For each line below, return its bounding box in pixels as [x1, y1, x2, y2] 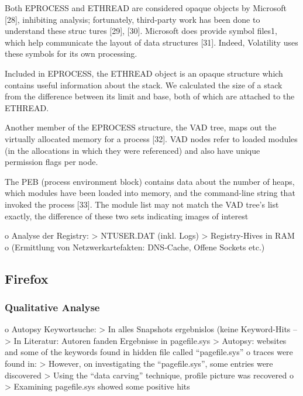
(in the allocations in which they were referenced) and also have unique [5, 144, 260, 156]
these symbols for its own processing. [5, 47, 137, 60]
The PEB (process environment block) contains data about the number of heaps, [5, 175, 295, 187]
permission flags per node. [5, 156, 98, 168]
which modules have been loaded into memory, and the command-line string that [5, 187, 295, 199]
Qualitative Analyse [5, 299, 100, 314]
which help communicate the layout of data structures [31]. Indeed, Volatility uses [5, 36, 298, 48]
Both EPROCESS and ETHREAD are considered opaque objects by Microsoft [5, 2, 287, 13]
